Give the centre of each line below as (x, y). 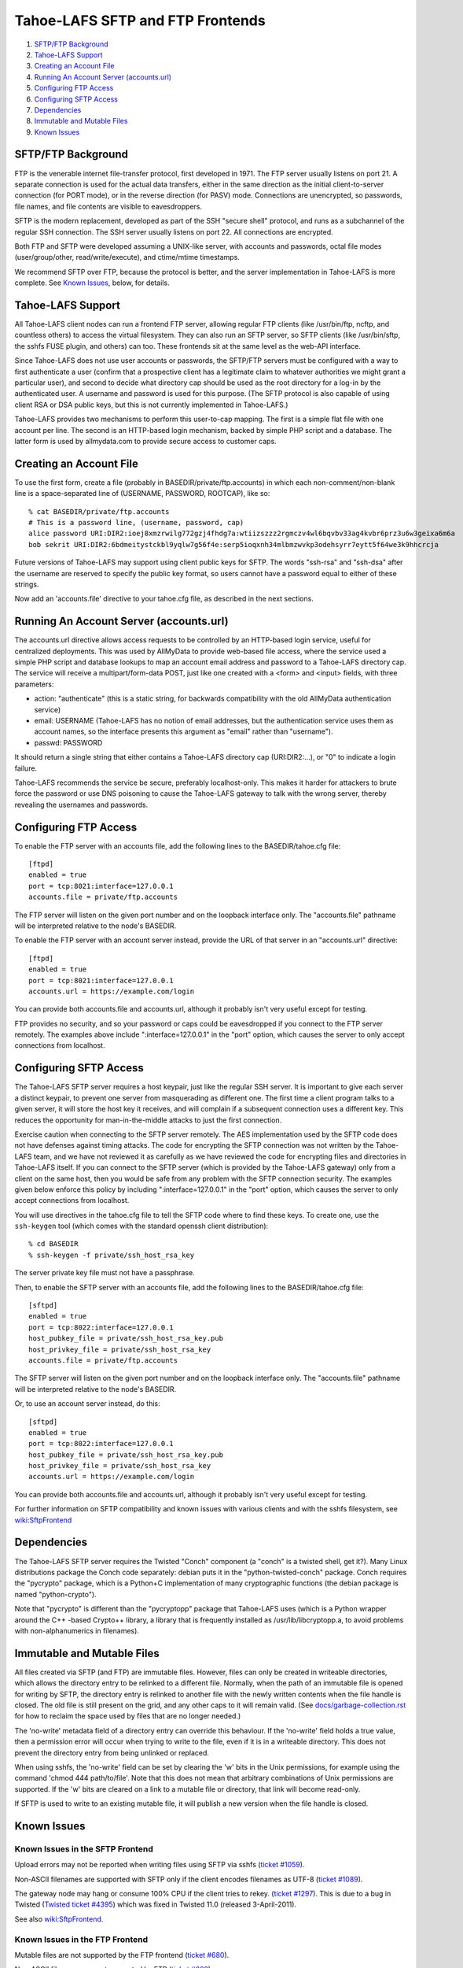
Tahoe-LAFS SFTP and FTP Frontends (140, 20)
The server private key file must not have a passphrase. (105, 1273)
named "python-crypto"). (56, 1594)
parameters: (34, 684)
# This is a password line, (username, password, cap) (136, 522)
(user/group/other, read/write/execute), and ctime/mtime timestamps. (127, 257)
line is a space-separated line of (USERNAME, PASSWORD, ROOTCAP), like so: (142, 494)
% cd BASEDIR (53, 1244)
